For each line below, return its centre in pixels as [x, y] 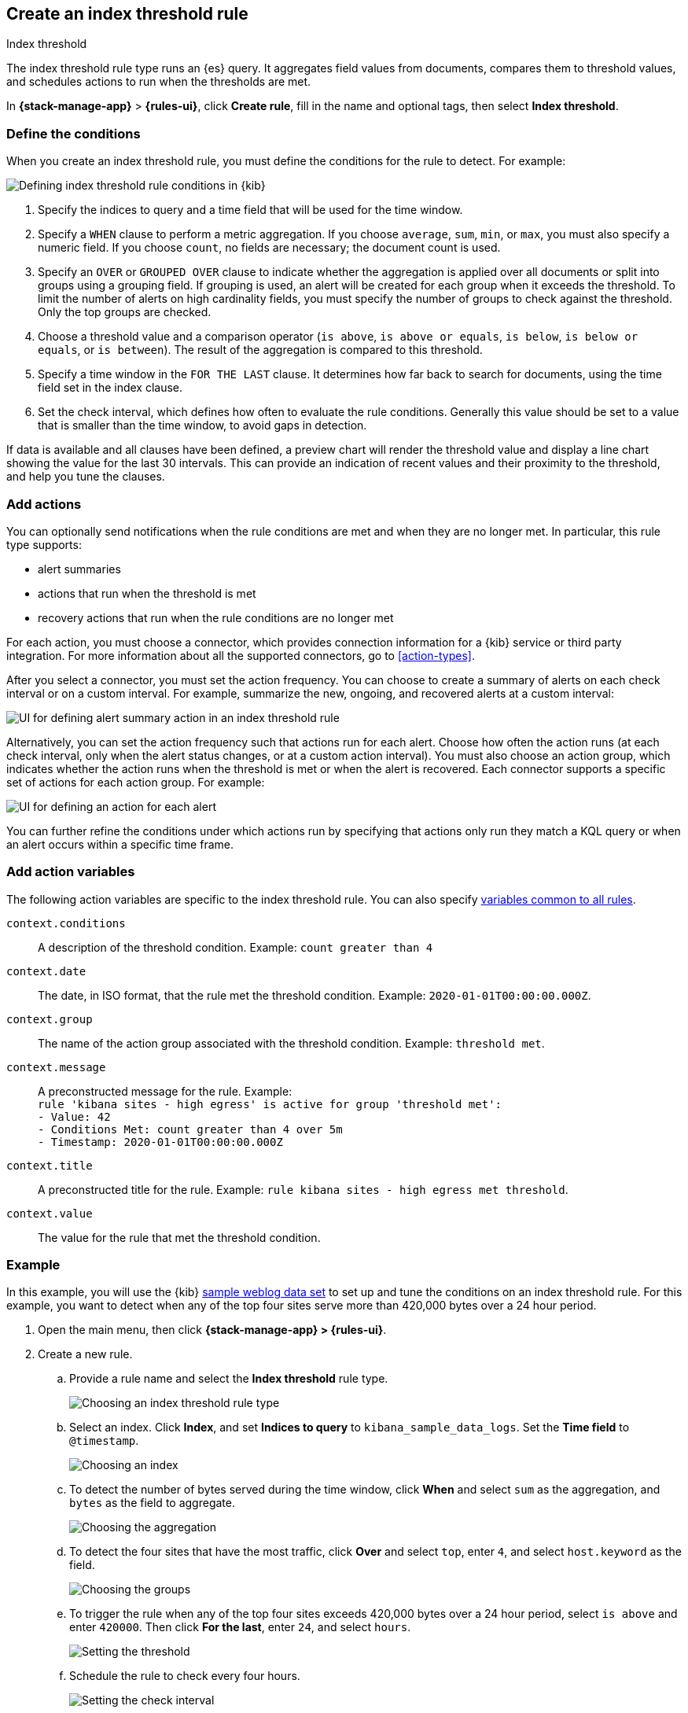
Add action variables [71, 872]
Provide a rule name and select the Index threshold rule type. [229, 1379]
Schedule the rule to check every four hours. [185, 1676]
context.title [50, 1165]
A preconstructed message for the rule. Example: [165, 1091]
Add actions [44, 504]
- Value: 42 [74, 1116]
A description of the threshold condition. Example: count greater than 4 [235, 947]
